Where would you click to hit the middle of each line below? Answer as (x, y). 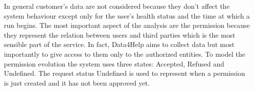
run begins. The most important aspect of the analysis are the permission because (127, 25)
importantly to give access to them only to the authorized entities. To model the (125, 54)
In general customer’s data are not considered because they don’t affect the (117, 6)
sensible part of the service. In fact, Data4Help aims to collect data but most (119, 44)
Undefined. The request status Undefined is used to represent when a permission (125, 73)
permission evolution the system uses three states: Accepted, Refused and (114, 63)
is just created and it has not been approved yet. (77, 82)
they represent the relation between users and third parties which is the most (120, 34)
